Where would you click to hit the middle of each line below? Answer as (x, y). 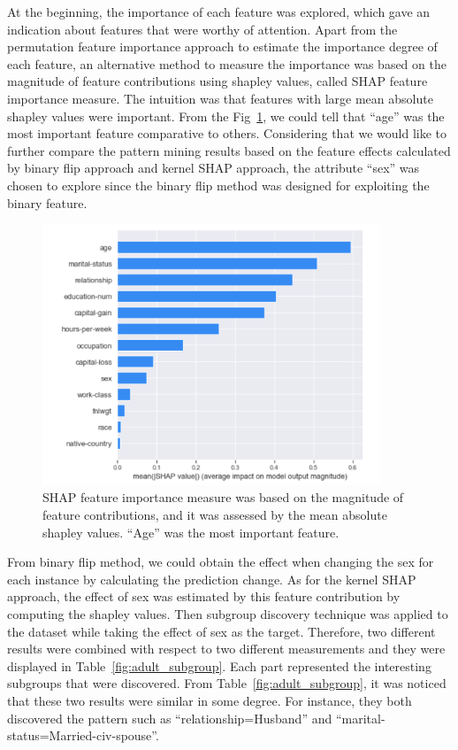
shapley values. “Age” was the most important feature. (191, 532)
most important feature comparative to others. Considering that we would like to (227, 133)
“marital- (360, 718)
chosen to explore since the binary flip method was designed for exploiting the (218, 185)
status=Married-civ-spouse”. (83, 735)
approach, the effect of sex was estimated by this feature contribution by (204, 596)
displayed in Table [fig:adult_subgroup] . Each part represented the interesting (219, 665)
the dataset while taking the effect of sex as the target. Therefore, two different (221, 631)
